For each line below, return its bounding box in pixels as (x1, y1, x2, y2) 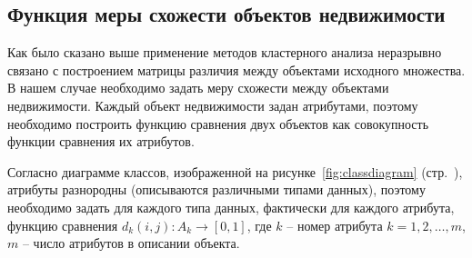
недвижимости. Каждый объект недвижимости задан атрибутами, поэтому (7, 95, 418, 114)
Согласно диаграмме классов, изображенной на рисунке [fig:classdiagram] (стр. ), (7, 162, 463, 181)
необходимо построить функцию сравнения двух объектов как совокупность (7, 114, 429, 133)
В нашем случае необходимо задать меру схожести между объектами (7, 78, 389, 97)
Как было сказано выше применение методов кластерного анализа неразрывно (7, 43, 442, 62)
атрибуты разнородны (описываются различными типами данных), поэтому (7, 180, 426, 199)
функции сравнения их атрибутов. (7, 132, 195, 151)
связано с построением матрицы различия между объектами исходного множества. (7, 60, 466, 79)
